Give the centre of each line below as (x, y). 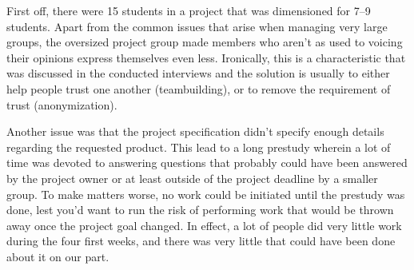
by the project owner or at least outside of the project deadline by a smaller (192, 178)
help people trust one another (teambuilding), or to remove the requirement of (199, 88)
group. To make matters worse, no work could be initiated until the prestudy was (206, 194)
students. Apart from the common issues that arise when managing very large (197, 26)
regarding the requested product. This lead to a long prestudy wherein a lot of (199, 147)
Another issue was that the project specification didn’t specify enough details (195, 131)
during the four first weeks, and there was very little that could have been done (201, 241)
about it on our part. (58, 256)
